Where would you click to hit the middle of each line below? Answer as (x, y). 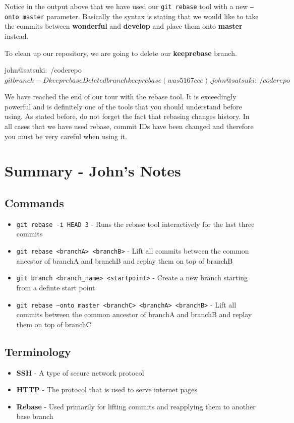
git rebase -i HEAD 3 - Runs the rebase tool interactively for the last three (135, 224)
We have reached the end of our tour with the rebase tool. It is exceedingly (121, 97)
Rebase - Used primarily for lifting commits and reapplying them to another (136, 406)
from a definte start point (56, 287)
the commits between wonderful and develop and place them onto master (124, 26)
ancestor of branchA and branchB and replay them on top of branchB (125, 260)
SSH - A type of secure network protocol (80, 372)
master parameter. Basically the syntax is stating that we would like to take (140, 16)
